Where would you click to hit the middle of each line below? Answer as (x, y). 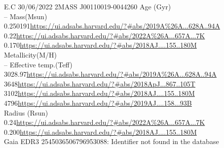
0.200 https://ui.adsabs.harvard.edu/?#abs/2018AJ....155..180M (100, 132)
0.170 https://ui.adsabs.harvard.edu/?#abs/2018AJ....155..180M (100, 45)
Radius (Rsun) (26, 112)
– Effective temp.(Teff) (38, 64)
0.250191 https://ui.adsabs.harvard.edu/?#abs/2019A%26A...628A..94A (112, 26)
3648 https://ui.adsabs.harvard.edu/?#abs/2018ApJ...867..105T (100, 83)
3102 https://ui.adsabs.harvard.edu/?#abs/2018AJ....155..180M (99, 93)
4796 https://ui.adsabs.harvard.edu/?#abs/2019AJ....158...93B (98, 103)
